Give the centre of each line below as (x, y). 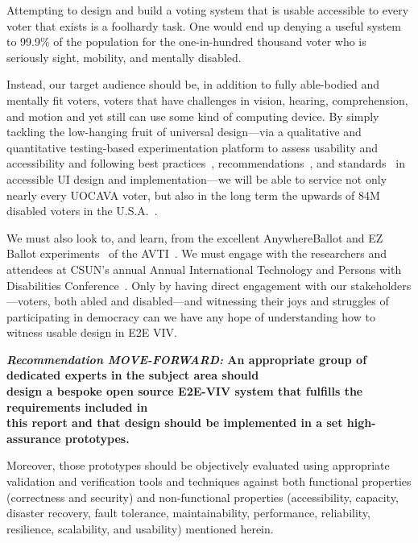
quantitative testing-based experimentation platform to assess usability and (192, 147)
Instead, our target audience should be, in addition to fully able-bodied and (193, 84)
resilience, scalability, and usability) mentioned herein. (140, 528)
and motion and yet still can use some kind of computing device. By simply (193, 116)
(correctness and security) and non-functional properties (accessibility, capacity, (203, 497)
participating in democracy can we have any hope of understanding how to (191, 316)
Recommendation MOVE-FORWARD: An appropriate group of (187, 359)
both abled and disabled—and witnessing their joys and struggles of (221, 301)
